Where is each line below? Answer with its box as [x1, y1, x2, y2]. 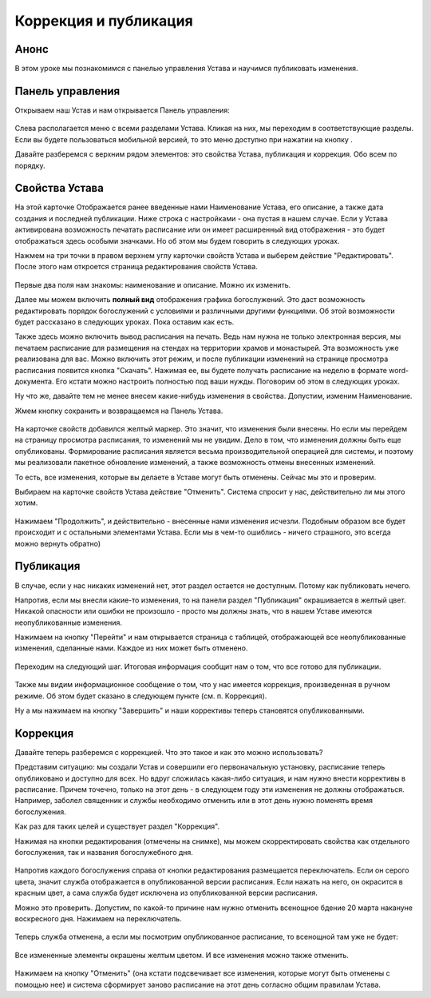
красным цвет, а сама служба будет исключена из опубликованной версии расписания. [14, 888, 318, 898]
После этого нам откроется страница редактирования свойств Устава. [14, 262, 259, 272]
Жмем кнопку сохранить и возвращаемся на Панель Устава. [14, 406, 223, 416]
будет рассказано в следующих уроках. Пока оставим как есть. [14, 316, 235, 327]
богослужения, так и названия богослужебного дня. [14, 848, 193, 857]
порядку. [14, 161, 45, 170]
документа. [14, 376, 54, 386]
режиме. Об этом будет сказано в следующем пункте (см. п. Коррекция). [14, 691, 267, 701]
